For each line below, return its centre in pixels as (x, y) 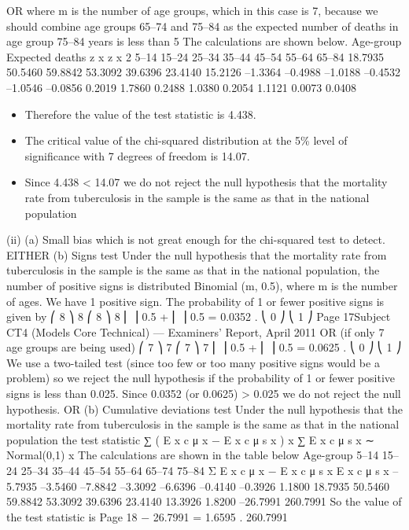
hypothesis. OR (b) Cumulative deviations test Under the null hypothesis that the (204, 409)
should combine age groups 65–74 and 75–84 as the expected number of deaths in (203, 26)
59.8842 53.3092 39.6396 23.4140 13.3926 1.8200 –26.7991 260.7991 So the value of (204, 501)
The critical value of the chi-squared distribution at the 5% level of (186, 140)
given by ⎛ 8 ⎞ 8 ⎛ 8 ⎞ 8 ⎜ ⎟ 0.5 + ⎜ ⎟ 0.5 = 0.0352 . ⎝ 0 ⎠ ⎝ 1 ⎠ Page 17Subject (199, 317)
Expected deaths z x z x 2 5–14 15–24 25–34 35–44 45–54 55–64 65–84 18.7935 (195, 56)
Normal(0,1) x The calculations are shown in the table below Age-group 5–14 (193, 455)
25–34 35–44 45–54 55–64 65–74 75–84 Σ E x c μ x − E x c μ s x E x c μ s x (205, 471)
